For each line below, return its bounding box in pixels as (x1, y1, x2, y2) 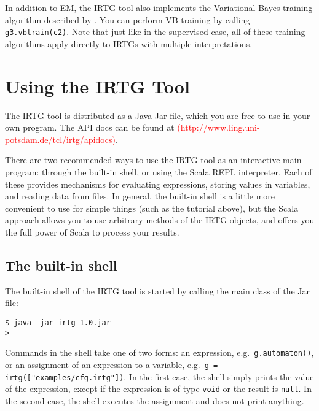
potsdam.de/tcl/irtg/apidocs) (5, 133, 116, 145)
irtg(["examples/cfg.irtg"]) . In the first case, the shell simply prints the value (5, 370, 314, 383)
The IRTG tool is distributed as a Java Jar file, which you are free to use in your (5, 109, 310, 121)
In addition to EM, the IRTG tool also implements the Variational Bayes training (5, 1, 313, 13)
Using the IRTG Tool (5, 73, 190, 98)
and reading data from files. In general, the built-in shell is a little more (5, 190, 275, 202)
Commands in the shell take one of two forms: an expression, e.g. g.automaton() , (5, 346, 314, 359)
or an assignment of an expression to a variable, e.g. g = (5, 358, 218, 371)
